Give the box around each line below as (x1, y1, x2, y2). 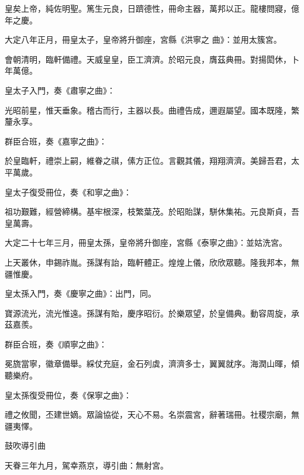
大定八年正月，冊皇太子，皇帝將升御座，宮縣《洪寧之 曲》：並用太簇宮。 (5, 33, 282, 46)
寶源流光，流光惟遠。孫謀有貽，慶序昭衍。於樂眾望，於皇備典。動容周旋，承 (5, 307, 299, 319)
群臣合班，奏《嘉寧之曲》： (5, 135, 107, 147)
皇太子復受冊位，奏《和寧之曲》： (5, 185, 132, 198)
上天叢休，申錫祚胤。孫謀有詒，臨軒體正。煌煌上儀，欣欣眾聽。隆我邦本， (5, 256, 291, 268)
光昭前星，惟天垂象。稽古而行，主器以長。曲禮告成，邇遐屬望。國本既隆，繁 (5, 104, 299, 116)
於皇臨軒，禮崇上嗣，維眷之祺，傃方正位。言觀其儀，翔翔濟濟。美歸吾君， (5, 154, 291, 167)
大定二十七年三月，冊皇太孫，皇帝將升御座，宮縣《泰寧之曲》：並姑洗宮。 (5, 236, 287, 249)
